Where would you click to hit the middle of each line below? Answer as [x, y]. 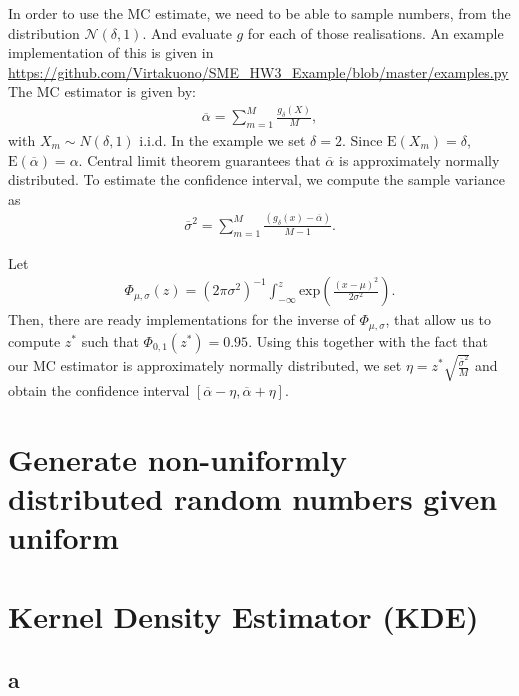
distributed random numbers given [253, 498]
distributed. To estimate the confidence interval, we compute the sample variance [256, 179]
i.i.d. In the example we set [222, 140]
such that [110, 340]
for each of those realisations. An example [375, 32]
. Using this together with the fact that [368, 340]
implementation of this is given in [111, 52]
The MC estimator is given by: [102, 91]
